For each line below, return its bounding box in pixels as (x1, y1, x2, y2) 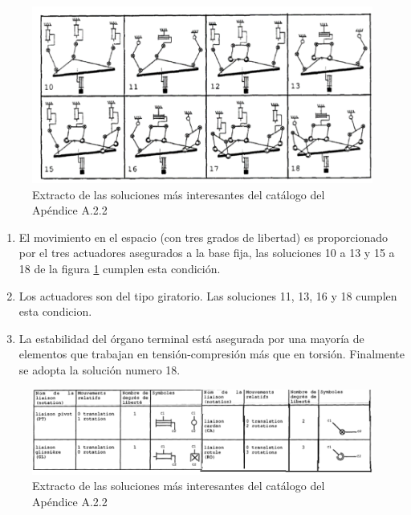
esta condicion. (18, 303, 92, 320)
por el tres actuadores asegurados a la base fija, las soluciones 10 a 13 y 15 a (18, 244, 395, 261)
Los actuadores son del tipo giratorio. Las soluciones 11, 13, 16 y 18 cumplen (18, 287, 397, 304)
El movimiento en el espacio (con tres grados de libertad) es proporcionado (18, 228, 388, 245)
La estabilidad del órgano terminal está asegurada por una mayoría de (18, 329, 364, 346)
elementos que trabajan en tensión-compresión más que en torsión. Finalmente (18, 345, 405, 362)
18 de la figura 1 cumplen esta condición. (18, 260, 221, 277)
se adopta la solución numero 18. (18, 361, 181, 378)
